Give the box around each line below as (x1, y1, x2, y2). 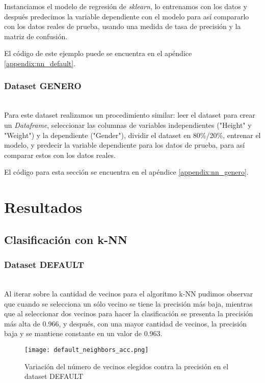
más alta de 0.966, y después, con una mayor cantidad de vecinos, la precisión (4, 318, 247, 329)
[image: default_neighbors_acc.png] (24, 346, 149, 353)
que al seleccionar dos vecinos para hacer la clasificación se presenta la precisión (4, 308, 253, 319)
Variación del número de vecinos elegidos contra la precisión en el (24, 361, 229, 371)
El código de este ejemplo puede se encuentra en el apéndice (4, 48, 192, 59)
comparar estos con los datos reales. (4, 149, 116, 160)
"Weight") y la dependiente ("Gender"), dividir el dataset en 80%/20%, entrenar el (4, 129, 261, 140)
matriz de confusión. (4, 31, 68, 41)
